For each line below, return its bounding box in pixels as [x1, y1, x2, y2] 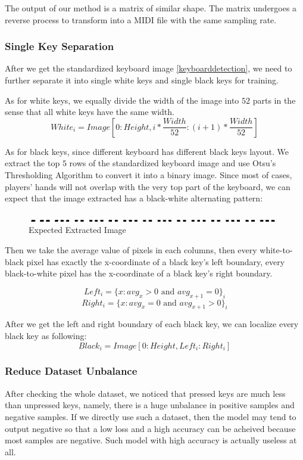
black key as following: [5, 329, 87, 341]
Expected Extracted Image [29, 223, 126, 236]
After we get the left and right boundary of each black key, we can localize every [5, 318, 299, 330]
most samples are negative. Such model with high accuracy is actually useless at [5, 434, 297, 446]
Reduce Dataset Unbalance [5, 363, 138, 378]
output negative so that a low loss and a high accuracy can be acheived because [5, 422, 296, 434]
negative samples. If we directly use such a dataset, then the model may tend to [5, 410, 296, 422]
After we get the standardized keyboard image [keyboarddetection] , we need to [5, 62, 292, 74]
